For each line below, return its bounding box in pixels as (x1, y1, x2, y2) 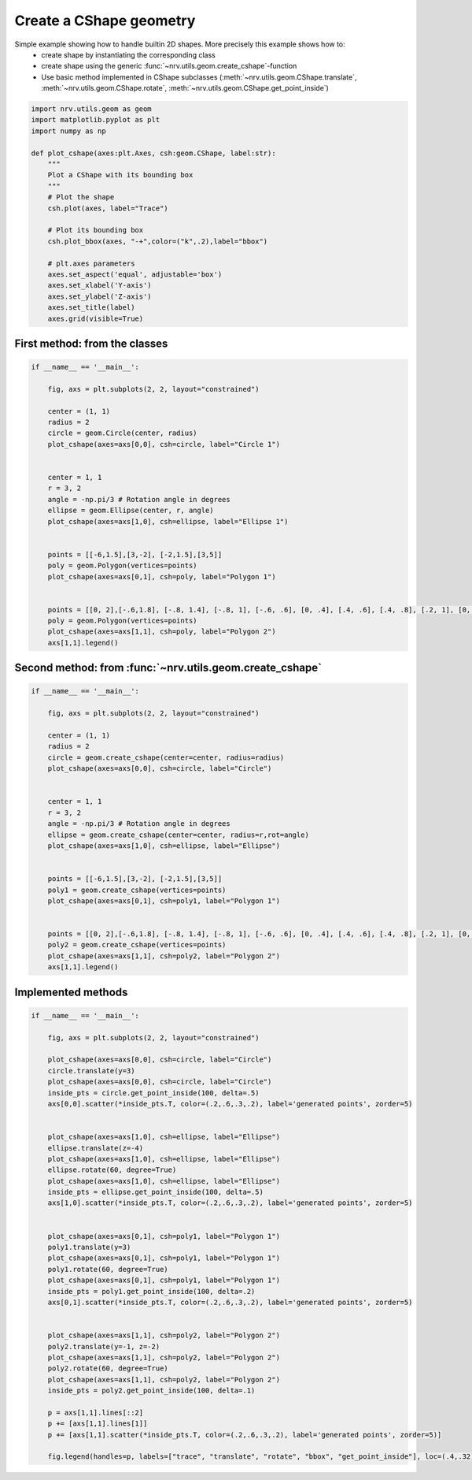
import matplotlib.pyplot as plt (31, 115, 160, 125)
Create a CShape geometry (14, 12, 196, 29)
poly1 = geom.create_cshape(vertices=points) (47, 885, 227, 894)
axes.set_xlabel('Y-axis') (47, 281, 153, 290)
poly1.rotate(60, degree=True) (47, 1265, 168, 1274)
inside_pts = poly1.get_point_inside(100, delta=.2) (47, 1287, 256, 1296)
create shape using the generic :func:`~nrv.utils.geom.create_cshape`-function (41, 61, 297, 71)
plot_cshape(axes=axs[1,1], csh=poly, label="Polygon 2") (47, 627, 276, 636)
